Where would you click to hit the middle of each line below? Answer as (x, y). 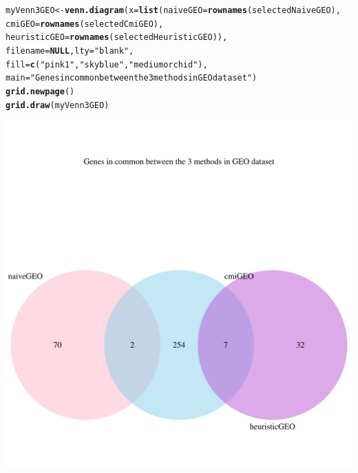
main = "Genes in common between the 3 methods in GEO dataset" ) (131, 78)
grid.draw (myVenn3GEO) (57, 105)
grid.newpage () (40, 91)
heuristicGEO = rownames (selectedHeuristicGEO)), (117, 38)
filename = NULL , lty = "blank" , (70, 51)
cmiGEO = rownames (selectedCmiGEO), (85, 24)
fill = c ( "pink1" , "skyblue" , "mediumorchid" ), (107, 64)
